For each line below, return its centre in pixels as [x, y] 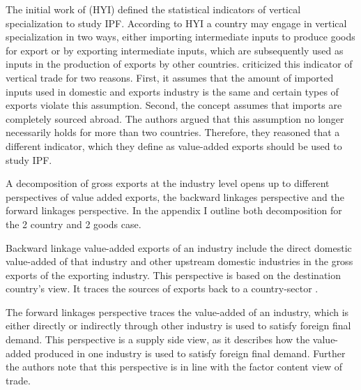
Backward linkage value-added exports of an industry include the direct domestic [179, 247]
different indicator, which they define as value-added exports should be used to [174, 145]
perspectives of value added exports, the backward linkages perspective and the [175, 196]
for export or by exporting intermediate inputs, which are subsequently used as [175, 50]
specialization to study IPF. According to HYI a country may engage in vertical [176, 23]
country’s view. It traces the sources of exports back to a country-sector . [162, 288]
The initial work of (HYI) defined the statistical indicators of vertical [153, 9]
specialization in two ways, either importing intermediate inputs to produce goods [180, 37]
